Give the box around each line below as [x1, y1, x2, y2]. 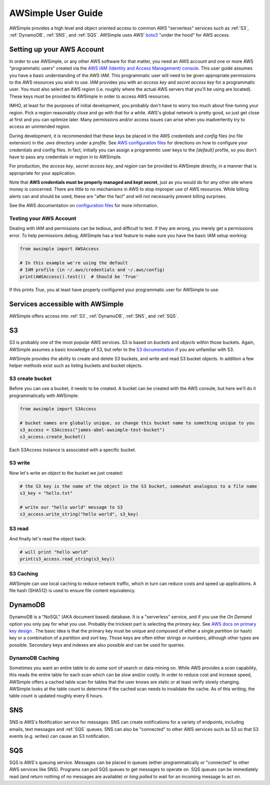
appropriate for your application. [9, 170, 76, 176]
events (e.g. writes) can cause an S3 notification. [9, 733, 110, 739]
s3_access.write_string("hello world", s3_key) [19, 511, 138, 517]
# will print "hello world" [19, 549, 88, 555]
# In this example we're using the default [19, 260, 128, 266]
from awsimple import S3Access [19, 406, 97, 412]
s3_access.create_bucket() [19, 434, 86, 440]
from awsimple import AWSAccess [19, 246, 99, 252]
